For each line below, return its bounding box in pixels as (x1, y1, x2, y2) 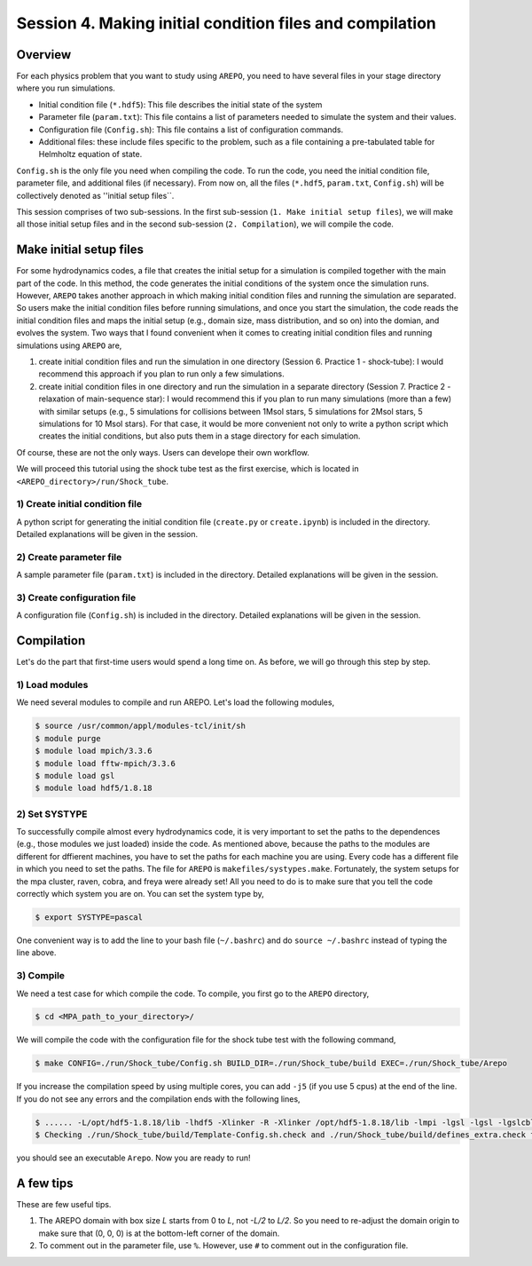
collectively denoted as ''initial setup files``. (16, 190, 175, 201)
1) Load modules (16, 679, 89, 691)
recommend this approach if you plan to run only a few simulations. (38, 368, 286, 379)
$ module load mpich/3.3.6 (35, 746, 153, 756)
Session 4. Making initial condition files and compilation (16, 13, 436, 33)
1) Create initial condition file (16, 498, 142, 510)
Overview (16, 47, 72, 62)
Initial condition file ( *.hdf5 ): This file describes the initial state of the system (38, 99, 323, 110)
